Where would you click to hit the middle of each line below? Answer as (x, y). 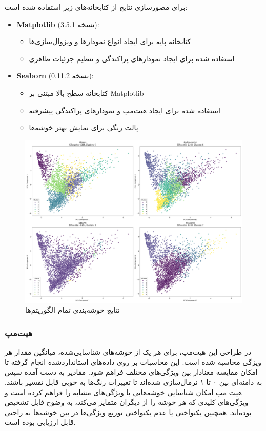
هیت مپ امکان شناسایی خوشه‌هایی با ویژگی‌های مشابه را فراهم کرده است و (124, 392)
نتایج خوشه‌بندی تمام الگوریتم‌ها (73, 310)
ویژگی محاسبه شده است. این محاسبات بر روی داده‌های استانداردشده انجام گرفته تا (133, 362)
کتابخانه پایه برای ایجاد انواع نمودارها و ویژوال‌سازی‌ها (110, 41)
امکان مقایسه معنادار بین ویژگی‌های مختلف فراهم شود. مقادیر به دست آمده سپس (131, 372)
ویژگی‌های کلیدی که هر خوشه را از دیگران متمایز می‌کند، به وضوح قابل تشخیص (127, 402)
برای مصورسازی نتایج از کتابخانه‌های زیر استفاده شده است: (96, 7)
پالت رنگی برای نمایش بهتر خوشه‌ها (84, 127)
